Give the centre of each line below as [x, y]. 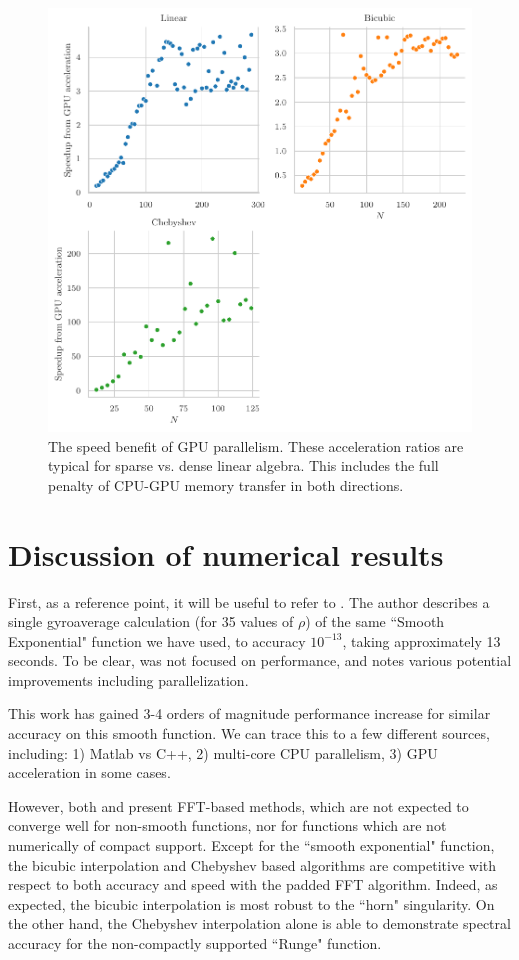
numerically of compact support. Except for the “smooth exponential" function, [251, 845]
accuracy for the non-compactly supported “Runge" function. [195, 943]
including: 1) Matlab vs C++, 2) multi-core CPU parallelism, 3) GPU [223, 752]
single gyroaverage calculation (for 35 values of [151, 621]
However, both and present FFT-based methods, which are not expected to [238, 805]
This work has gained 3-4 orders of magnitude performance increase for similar [249, 713]
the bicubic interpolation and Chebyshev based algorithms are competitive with [252, 864]
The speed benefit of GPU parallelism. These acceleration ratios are [256, 445]
